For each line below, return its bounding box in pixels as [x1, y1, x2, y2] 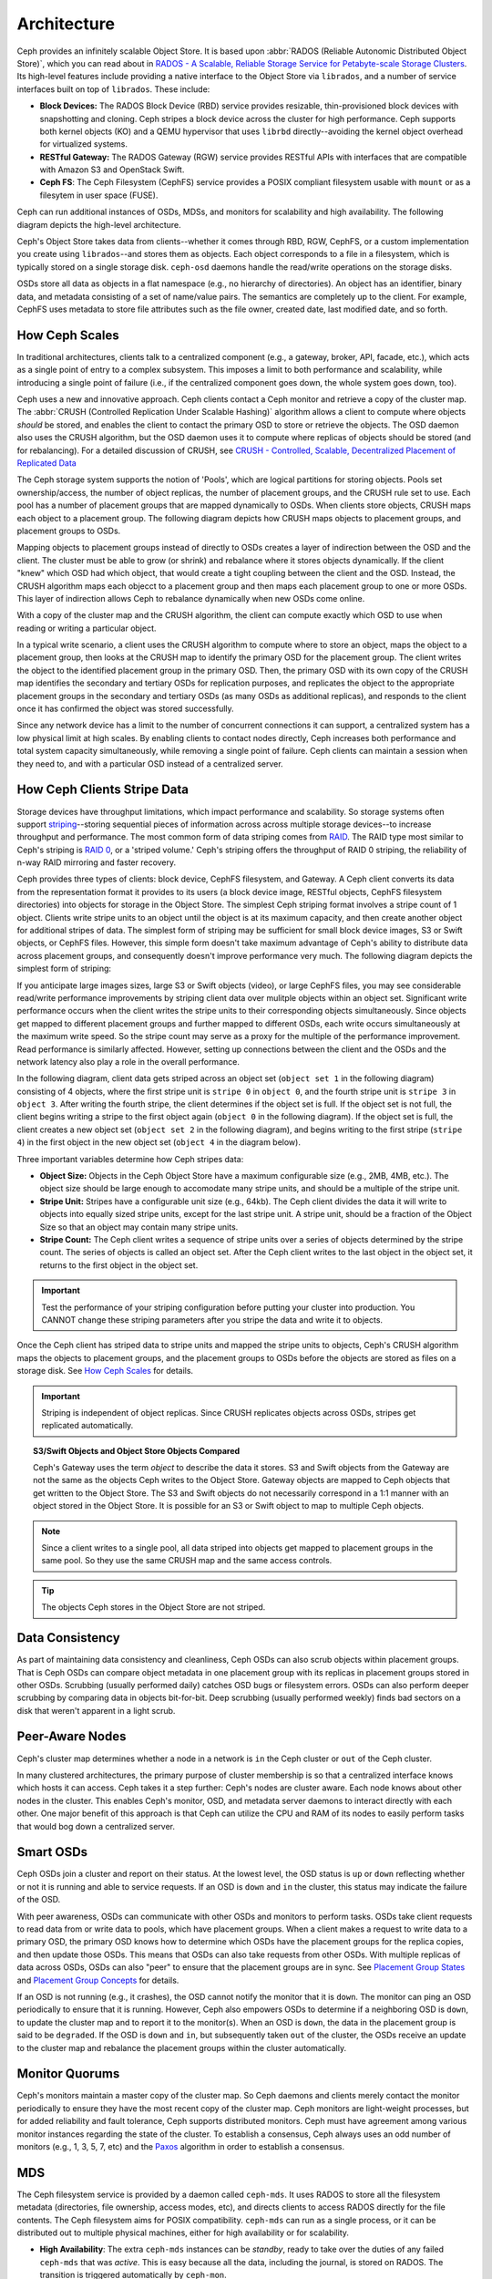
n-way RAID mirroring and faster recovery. [16, 857, 177, 868]
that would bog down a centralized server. [16, 1820, 176, 1831]
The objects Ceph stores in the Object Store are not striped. [41, 1602, 266, 1613]
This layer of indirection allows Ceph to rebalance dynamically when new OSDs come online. [16, 593, 365, 603]
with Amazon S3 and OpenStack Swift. [39, 164, 185, 175]
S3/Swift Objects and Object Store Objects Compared [33, 1445, 241, 1456]
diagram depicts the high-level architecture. [16, 219, 181, 230]
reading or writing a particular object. [16, 623, 157, 634]
